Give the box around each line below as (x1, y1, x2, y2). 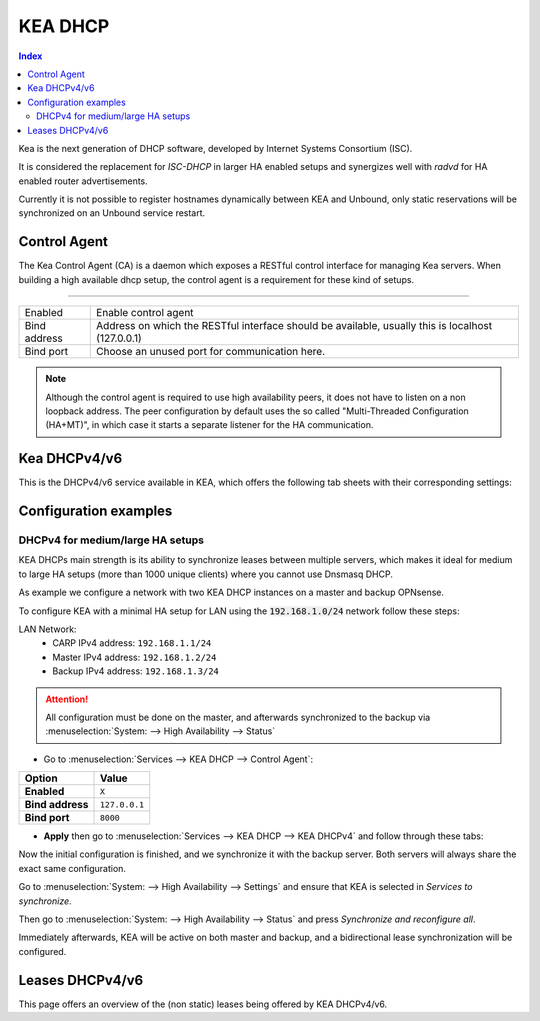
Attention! (45, 693, 89, 705)
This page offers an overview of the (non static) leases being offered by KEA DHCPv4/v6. (18, 998, 388, 1010)
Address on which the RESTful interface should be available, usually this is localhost (96, 319, 493, 333)
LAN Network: (18, 623, 77, 635)
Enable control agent (96, 306, 194, 320)
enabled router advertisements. (18, 175, 149, 187)
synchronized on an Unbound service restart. (18, 207, 206, 219)
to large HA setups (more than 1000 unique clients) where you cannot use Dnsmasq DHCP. (18, 568, 394, 580)
